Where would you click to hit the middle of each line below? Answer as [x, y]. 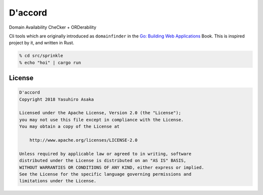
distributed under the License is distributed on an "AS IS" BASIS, [103, 161]
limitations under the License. [58, 181]
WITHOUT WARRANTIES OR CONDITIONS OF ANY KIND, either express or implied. [112, 167]
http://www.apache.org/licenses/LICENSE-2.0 [84, 140]
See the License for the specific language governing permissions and [105, 174]
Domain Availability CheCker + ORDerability [53, 27]
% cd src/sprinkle [41, 56]
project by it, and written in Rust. [42, 43]
